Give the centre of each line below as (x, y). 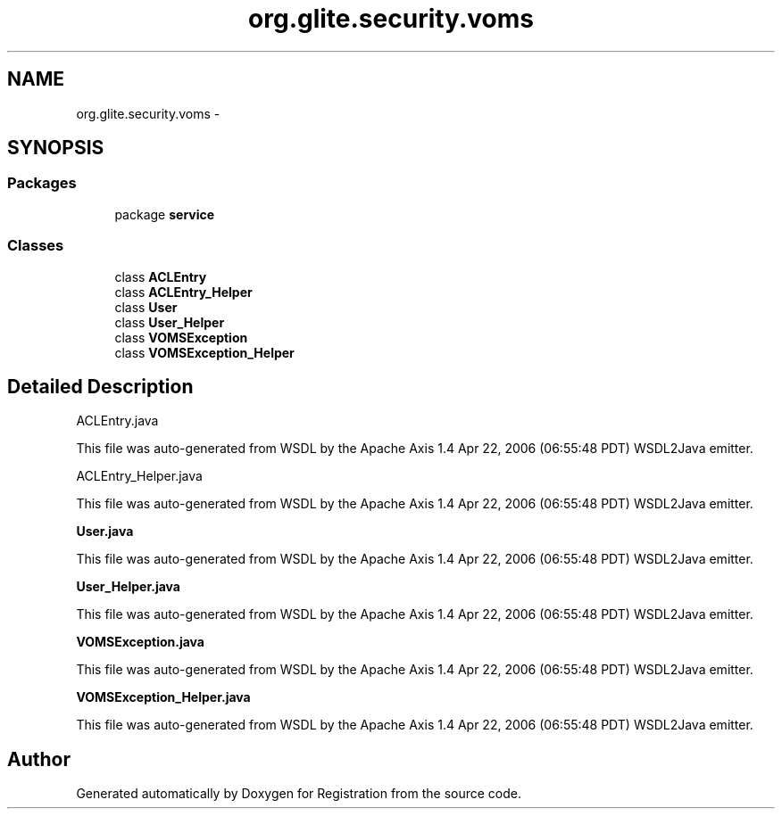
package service (165, 214)
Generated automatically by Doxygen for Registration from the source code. (299, 794)
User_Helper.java (128, 587)
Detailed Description (100, 386)
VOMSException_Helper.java (163, 697)
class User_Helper (170, 322)
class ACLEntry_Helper (183, 292)
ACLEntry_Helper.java (139, 476)
